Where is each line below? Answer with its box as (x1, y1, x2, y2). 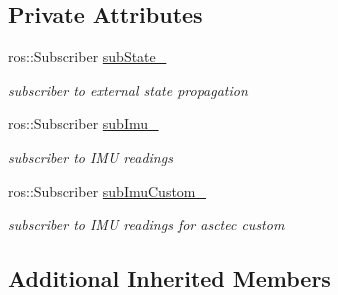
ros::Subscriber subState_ (8, 46, 167, 67)
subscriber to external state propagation (8, 79, 248, 100)
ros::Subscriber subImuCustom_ (8, 180, 207, 201)
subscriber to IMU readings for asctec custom (8, 214, 285, 235)
